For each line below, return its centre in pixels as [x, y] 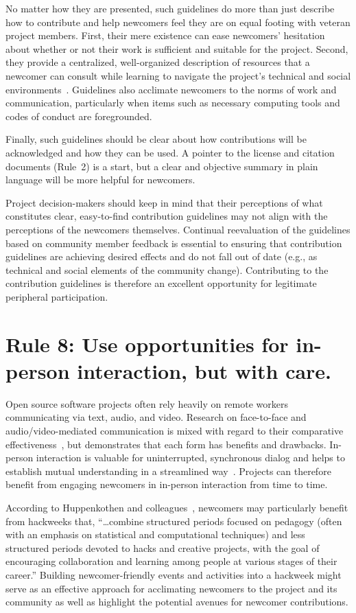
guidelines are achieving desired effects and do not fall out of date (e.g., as [162, 256]
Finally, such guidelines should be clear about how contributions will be [156, 139]
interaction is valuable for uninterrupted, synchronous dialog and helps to [190, 458]
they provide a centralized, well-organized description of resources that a [158, 62]
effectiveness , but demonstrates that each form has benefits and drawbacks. [166, 444]
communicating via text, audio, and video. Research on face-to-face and [156, 417]
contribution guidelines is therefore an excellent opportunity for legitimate [161, 283]
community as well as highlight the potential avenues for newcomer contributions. [177, 602]
